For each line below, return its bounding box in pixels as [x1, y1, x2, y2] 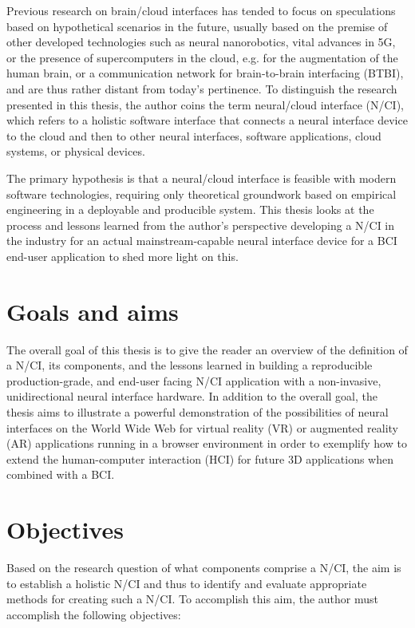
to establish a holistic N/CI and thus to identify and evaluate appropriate [6, 575, 367, 591]
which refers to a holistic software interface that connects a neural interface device [6, 112, 408, 128]
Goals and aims [6, 294, 179, 327]
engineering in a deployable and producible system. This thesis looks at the [6, 201, 374, 218]
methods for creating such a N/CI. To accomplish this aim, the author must [6, 590, 378, 607]
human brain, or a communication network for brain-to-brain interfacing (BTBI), [6, 65, 404, 81]
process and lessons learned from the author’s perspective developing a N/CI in [6, 216, 395, 233]
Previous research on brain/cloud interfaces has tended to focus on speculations [6, 2, 396, 18]
